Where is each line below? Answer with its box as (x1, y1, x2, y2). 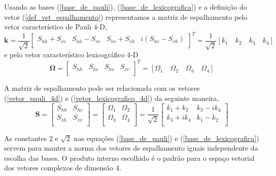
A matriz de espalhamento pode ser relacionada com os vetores (4, 83, 200, 93)
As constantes (4, 132, 47, 143)
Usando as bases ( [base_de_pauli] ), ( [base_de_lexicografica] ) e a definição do (4, 2, 247, 12)
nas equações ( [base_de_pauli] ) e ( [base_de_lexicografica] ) (74, 132, 259, 143)
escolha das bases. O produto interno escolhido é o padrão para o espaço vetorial (4, 152, 255, 163)
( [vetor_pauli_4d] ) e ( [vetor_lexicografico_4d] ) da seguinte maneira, (4, 92, 219, 103)
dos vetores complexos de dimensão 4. (4, 162, 121, 173)
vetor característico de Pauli (4, 21, 91, 32)
